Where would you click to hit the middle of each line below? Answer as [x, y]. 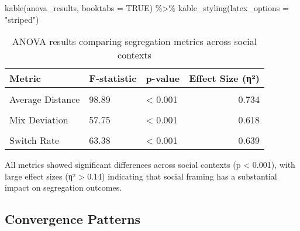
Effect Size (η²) [224, 78]
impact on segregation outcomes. [63, 187]
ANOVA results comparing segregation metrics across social [135, 42]
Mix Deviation [39, 120]
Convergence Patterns [73, 219]
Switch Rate [35, 140]
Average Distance [45, 99]
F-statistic [113, 78]
